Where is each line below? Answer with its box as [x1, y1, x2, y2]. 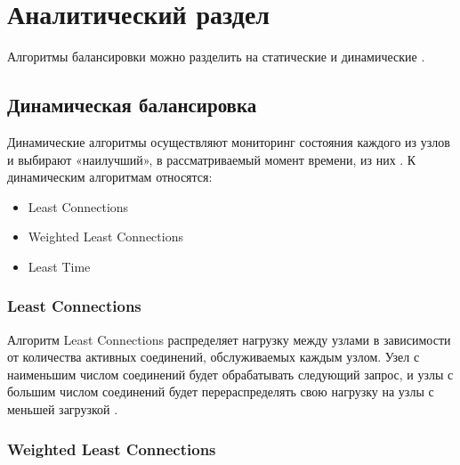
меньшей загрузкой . [7, 400, 118, 419]
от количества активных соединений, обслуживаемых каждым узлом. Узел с [7, 347, 420, 366]
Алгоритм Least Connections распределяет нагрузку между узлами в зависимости [7, 330, 451, 348]
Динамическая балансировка [7, 91, 257, 118]
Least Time [28, 257, 91, 275]
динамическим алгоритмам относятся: [7, 167, 213, 186]
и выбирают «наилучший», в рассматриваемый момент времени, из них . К [7, 150, 416, 168]
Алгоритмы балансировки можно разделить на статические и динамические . [7, 47, 425, 66]
